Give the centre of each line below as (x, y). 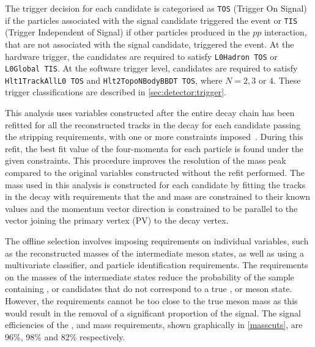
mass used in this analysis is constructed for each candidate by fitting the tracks (155, 184)
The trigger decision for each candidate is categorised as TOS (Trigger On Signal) (156, 8)
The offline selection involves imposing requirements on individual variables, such (157, 241)
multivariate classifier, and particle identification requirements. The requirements (157, 265)
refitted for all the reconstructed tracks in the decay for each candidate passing (153, 124)
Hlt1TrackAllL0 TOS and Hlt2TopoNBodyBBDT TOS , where (114, 80)
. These (287, 80)
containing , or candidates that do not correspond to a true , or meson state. (149, 289)
